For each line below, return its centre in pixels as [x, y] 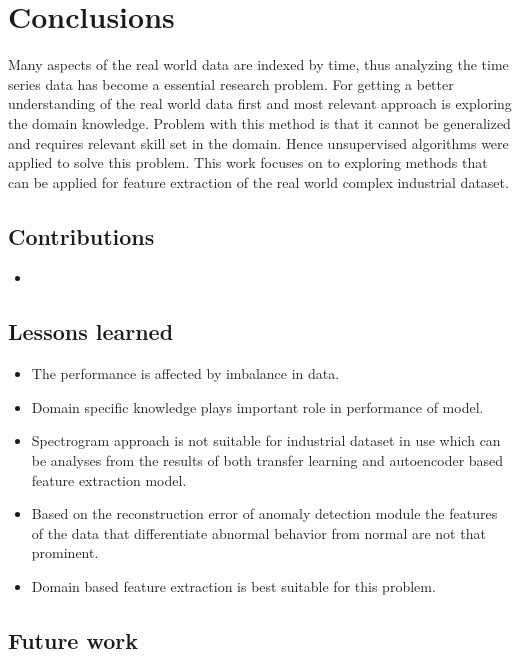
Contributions [81, 235]
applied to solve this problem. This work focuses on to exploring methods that [248, 162]
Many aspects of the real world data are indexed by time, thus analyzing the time [258, 64]
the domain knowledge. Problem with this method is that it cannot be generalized [259, 122]
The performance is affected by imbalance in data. [185, 373]
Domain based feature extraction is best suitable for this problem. [233, 586]
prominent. [65, 552]
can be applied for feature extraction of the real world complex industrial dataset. [258, 181]
